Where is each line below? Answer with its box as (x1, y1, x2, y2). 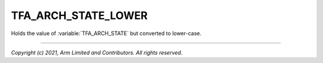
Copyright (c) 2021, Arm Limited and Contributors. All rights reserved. (11, 49, 182, 56)
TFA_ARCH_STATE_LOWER (11, 9, 148, 22)
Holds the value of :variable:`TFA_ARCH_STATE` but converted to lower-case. (11, 30, 202, 37)
